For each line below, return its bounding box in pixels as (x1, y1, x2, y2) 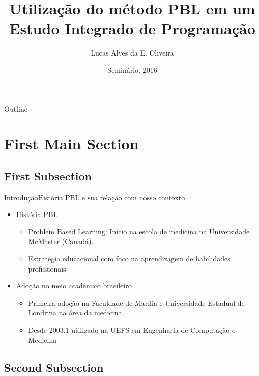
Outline (4, 103, 27, 114)
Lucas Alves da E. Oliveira (91, 47, 174, 58)
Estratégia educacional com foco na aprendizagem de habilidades (28, 253, 231, 264)
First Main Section (4, 133, 139, 154)
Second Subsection (4, 359, 104, 375)
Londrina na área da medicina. (28, 307, 124, 318)
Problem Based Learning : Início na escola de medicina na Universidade (28, 226, 250, 236)
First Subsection (4, 168, 92, 183)
